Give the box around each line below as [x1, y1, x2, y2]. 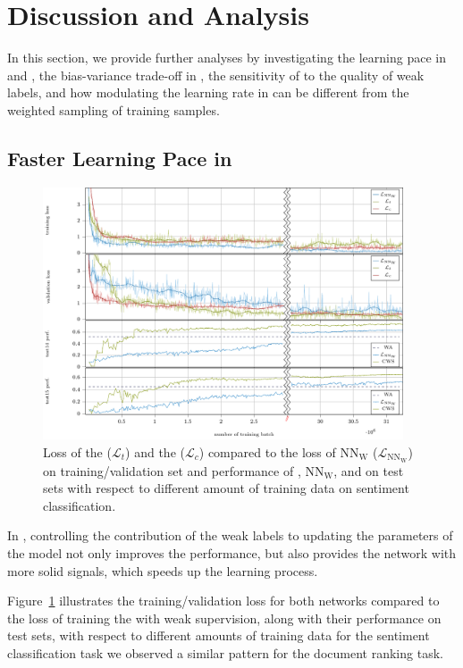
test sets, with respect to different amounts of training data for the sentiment [7, 626, 430, 645]
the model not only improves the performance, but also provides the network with [7, 543, 457, 562]
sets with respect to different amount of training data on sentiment [43, 479, 409, 497]
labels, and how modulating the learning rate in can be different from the [7, 83, 409, 102]
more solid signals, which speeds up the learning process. [7, 561, 318, 580]
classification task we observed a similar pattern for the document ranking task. [7, 643, 443, 662]
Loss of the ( [43, 442, 112, 461]
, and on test [333, 461, 404, 480]
